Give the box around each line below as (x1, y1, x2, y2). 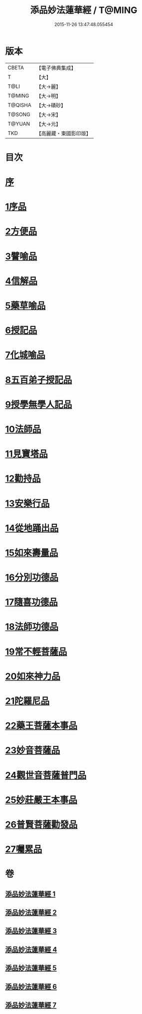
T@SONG (7, 111, 31, 118)
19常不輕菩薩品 (5, 646, 67, 657)
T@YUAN (7, 120, 30, 127)
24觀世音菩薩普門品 (5, 769, 87, 781)
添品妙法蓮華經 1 (5, 890, 56, 898)
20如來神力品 (5, 671, 61, 682)
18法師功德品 (5, 621, 59, 633)
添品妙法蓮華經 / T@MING (30, 4, 138, 16)
